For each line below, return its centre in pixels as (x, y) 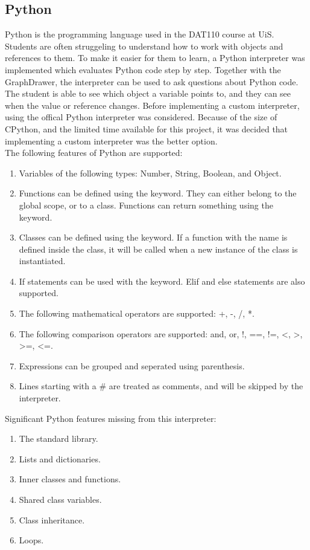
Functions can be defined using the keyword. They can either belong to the (158, 193)
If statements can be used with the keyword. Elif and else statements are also (162, 281)
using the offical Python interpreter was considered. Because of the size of (141, 117)
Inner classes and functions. (70, 479)
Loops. (31, 540)
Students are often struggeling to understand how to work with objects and (144, 46)
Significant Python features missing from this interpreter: (111, 418)
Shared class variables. (60, 500)
